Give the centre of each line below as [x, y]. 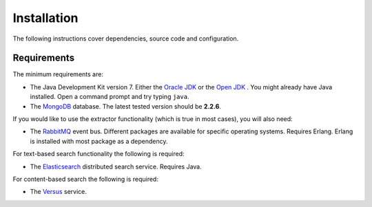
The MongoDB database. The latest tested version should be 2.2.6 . [126, 106]
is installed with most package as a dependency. [99, 141]
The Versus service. [59, 192]
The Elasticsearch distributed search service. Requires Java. [116, 166]
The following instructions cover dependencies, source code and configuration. [126, 39]
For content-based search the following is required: [85, 179]
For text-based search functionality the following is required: [99, 154]
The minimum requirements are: [58, 74]
